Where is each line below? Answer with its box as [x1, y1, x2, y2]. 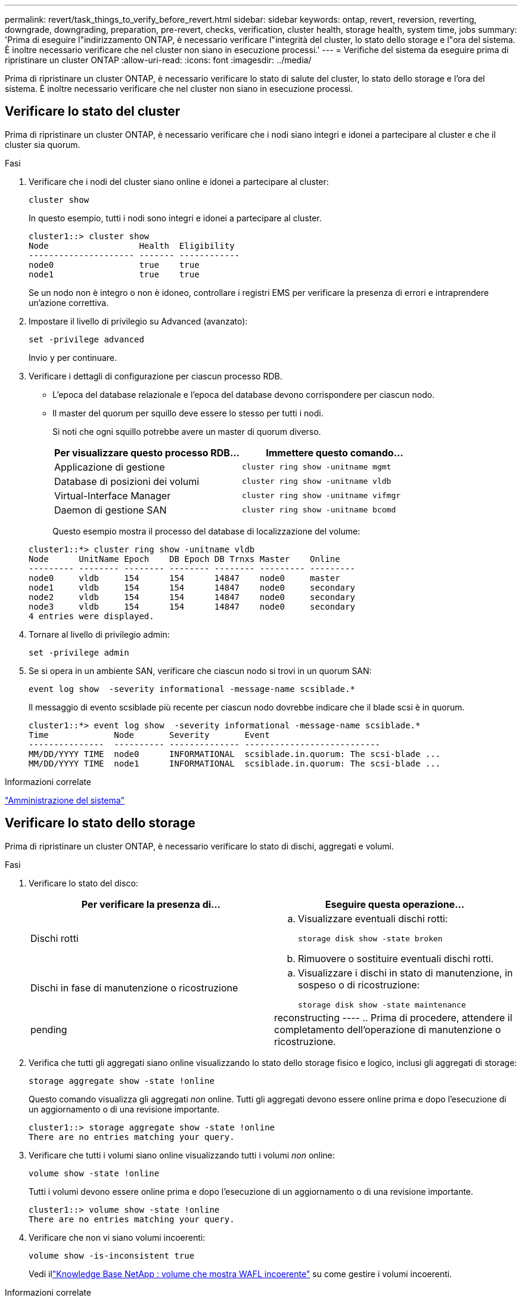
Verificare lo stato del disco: [29, 877, 138, 888]
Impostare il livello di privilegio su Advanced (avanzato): [29, 316, 248, 326]
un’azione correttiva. [29, 297, 109, 308]
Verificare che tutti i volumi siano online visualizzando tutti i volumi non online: [29, 1149, 335, 1160]
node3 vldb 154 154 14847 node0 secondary [29, 601, 355, 611]
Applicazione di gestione [54, 461, 165, 473]
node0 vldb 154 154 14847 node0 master [29, 573, 340, 583]
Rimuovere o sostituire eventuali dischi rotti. [298, 952, 494, 965]
